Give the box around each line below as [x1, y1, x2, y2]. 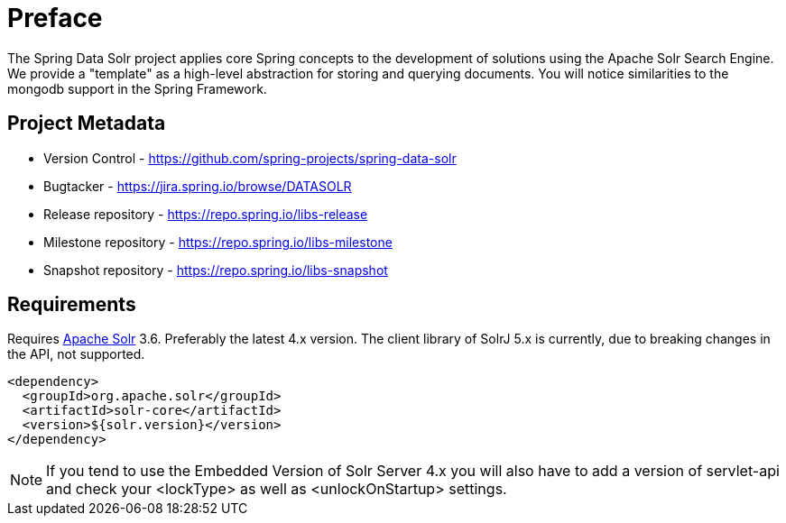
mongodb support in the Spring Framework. [7, 80, 267, 96]
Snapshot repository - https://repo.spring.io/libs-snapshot [43, 261, 388, 278]
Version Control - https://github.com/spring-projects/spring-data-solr [43, 150, 457, 166]
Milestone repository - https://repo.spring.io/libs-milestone [43, 234, 393, 250]
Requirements [7, 293, 136, 317]
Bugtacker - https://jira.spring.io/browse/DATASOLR [43, 178, 352, 194]
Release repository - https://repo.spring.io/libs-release [43, 206, 368, 222]
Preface [7, 3, 103, 33]
